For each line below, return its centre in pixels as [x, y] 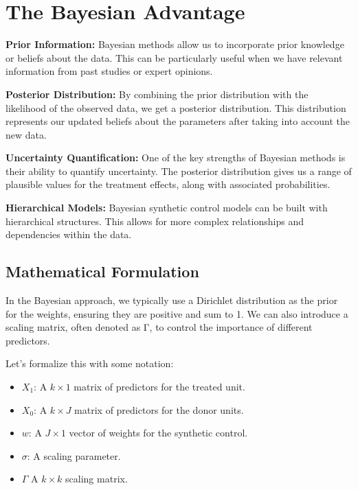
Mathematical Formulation [102, 271]
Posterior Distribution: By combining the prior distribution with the [157, 94]
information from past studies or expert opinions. [109, 71]
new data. [26, 134]
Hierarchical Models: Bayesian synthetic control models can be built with [167, 208]
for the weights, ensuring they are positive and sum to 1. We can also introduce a [177, 313]
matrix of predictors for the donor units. [159, 409]
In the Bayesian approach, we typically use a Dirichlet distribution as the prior [172, 300]
